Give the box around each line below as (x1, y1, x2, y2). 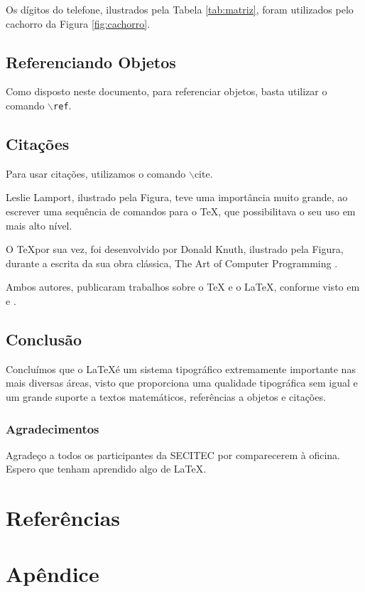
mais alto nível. (6, 217, 72, 232)
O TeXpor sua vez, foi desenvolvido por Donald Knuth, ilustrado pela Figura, (6, 242, 344, 257)
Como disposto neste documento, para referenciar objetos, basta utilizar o (6, 84, 327, 99)
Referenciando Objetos (6, 50, 176, 72)
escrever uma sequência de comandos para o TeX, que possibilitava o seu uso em (6, 204, 356, 219)
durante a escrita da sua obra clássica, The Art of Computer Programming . (6, 255, 338, 270)
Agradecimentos (6, 419, 99, 437)
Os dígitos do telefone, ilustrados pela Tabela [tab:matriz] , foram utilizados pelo (6, 2, 354, 16)
